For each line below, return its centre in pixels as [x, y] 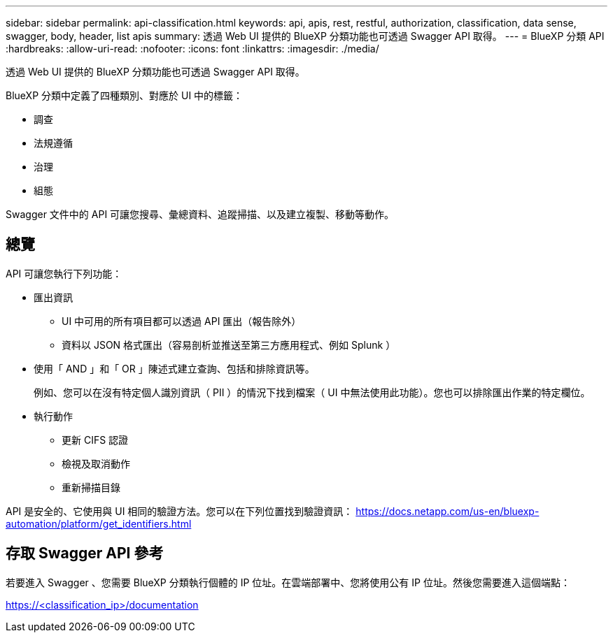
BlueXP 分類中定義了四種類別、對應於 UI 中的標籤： [125, 95]
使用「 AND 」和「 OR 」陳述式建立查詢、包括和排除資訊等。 [174, 368]
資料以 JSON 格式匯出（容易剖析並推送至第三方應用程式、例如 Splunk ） [229, 345]
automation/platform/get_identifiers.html [99, 523]
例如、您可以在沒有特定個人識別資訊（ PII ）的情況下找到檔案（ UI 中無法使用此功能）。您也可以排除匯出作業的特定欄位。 [312, 392]
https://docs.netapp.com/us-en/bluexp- [448, 511]
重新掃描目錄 [91, 487]
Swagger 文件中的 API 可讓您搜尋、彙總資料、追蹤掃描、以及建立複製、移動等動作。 [200, 214]
